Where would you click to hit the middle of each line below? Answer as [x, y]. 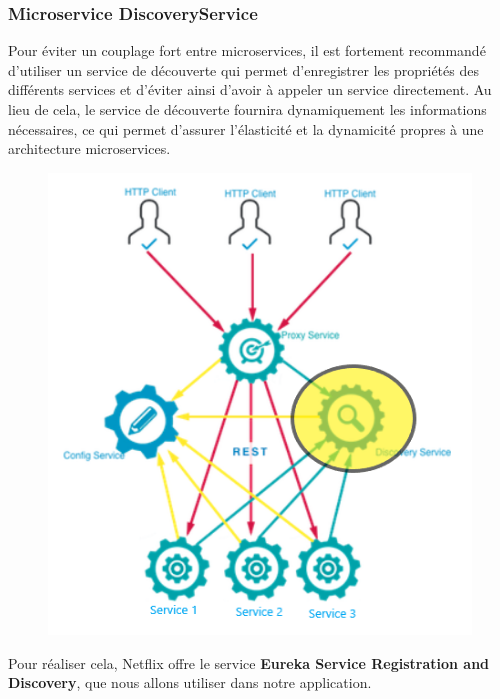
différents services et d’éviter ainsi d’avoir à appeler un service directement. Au [250, 89]
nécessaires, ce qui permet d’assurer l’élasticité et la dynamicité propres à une [246, 128]
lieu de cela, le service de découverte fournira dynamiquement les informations [247, 109]
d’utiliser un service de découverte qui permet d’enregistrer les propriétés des [243, 69]
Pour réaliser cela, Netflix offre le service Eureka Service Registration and [249, 662]
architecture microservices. [89, 148]
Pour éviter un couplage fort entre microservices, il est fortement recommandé [247, 50]
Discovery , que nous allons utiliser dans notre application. [190, 682]
